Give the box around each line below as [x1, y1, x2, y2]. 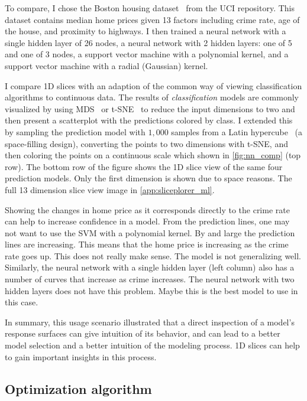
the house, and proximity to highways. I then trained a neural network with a [5, 25, 286, 37]
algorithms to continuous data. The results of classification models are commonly [5, 91, 299, 103]
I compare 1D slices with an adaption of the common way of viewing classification [5, 79, 302, 92]
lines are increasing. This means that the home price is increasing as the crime [5, 238, 289, 250]
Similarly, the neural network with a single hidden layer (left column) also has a [5, 261, 295, 273]
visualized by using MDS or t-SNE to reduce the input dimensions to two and [5, 102, 295, 115]
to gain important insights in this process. [5, 350, 157, 363]
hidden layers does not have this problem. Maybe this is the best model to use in [5, 284, 298, 296]
